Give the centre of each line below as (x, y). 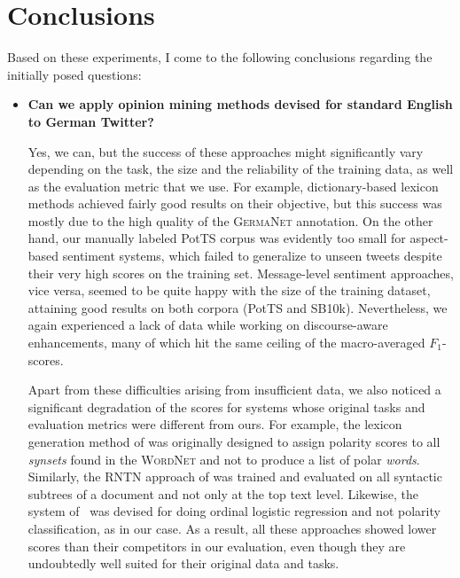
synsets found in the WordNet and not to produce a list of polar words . (224, 459)
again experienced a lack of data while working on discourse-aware (208, 325)
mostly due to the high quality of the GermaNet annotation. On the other (230, 220)
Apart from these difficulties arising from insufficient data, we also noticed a (234, 390)
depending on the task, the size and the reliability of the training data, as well (241, 169)
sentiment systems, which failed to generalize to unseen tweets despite (252, 256)
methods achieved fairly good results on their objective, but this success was (235, 203)
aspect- (429, 238)
